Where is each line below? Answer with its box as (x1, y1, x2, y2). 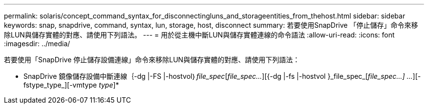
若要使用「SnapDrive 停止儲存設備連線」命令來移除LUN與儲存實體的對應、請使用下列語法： (4, 55, 300, 64)
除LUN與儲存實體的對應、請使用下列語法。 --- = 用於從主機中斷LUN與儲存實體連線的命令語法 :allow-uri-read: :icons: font (4, 31, 395, 39)
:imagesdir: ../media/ (4, 39, 70, 48)
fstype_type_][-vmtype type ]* (23, 81, 119, 89)
